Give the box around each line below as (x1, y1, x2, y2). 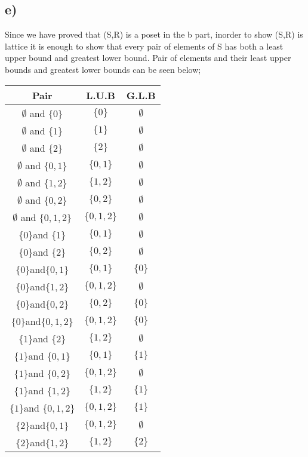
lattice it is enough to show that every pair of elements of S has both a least (5, 39, 284, 52)
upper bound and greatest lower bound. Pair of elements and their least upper (5, 51, 291, 64)
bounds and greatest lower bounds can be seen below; (5, 63, 201, 75)
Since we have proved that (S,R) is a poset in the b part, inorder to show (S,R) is (5, 28, 303, 41)
